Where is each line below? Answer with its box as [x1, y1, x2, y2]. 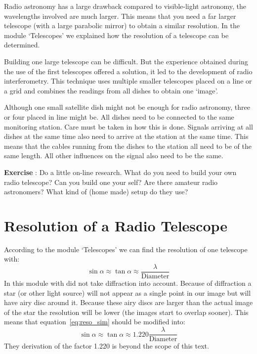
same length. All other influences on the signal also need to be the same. [4, 150, 223, 161]
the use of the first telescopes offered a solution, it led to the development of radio [4, 66, 253, 76]
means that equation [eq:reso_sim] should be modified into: [4, 316, 185, 327]
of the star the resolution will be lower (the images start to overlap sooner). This [4, 307, 249, 317]
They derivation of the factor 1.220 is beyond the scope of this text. [4, 341, 209, 351]
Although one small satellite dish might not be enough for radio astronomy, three [4, 102, 250, 112]
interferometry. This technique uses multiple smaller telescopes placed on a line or [4, 76, 252, 86]
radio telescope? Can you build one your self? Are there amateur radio [4, 177, 218, 187]
